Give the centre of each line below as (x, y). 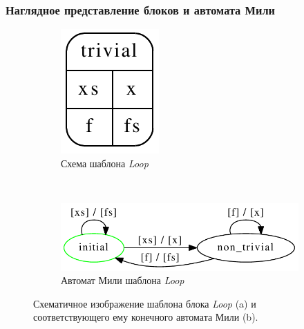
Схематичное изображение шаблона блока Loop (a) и (145, 303)
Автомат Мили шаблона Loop (123, 280)
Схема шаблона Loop (105, 163)
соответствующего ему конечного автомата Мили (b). (146, 317)
